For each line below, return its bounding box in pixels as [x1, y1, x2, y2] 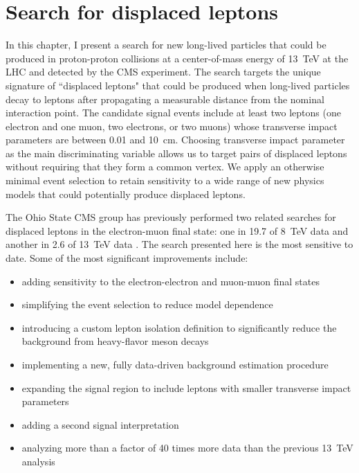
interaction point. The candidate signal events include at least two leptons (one [6, 105, 341, 120]
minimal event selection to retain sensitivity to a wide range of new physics [6, 173, 324, 188]
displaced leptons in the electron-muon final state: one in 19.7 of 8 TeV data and [6, 223, 349, 238]
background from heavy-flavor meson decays [21, 334, 209, 348]
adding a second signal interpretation [21, 417, 179, 431]
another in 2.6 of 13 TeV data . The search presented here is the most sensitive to [6, 237, 353, 251]
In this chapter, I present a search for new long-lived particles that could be [6, 37, 326, 52]
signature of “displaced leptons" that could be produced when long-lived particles [6, 78, 350, 92]
